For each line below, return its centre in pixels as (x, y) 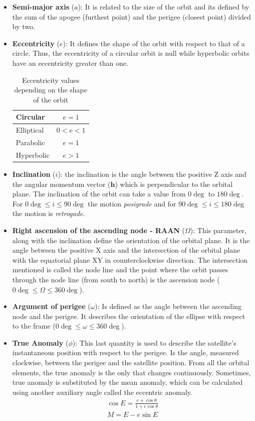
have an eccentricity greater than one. (70, 63)
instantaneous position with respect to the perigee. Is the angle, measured (125, 352)
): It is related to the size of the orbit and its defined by (164, 7)
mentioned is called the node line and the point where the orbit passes (120, 270)
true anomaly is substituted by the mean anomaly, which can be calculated (127, 382)
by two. (24, 26)
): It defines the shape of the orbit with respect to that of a (154, 43)
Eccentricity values (51, 80)
